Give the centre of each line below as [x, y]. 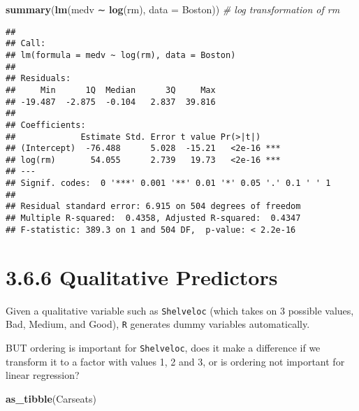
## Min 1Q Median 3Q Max [111, 90]
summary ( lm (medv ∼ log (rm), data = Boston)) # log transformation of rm [173, 9]
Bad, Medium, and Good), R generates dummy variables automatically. [158, 324]
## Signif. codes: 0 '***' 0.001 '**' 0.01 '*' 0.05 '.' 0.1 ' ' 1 [168, 183]
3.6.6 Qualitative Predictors [142, 276]
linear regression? [43, 375]
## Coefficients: [46, 125]
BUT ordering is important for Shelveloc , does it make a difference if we [163, 347]
